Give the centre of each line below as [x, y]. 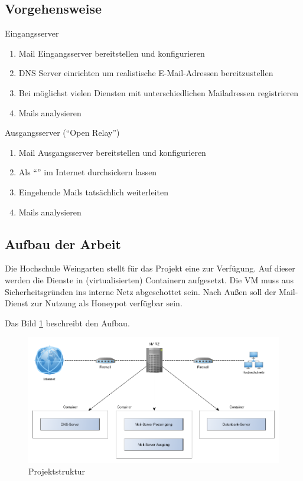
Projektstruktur [57, 471]
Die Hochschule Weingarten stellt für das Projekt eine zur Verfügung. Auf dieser [150, 268]
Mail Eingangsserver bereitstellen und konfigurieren [112, 53]
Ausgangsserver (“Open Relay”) [62, 132]
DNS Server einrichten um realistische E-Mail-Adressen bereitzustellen [146, 73]
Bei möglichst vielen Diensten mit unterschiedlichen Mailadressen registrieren [158, 92]
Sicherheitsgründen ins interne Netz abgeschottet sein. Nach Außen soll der [141, 291]
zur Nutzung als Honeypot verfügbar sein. [107, 303]
